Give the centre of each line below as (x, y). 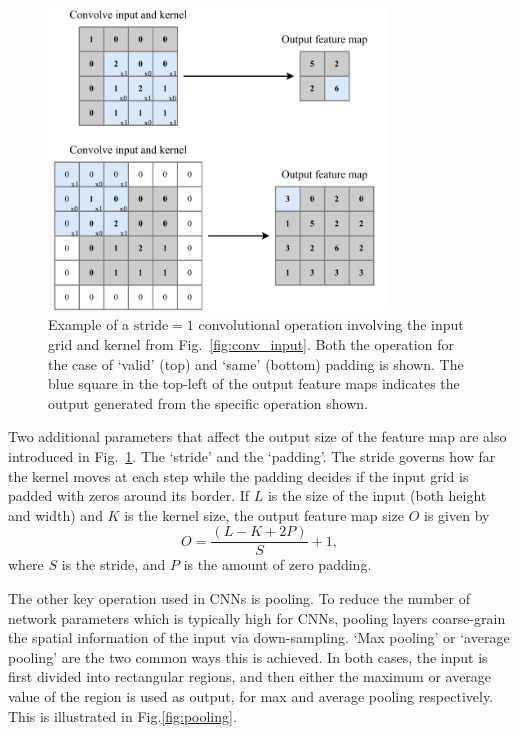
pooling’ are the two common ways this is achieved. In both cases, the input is (248, 656)
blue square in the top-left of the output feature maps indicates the (254, 383)
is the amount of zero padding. (277, 564)
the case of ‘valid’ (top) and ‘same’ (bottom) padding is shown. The (256, 363)
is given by (457, 514)
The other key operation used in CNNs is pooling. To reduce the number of (239, 597)
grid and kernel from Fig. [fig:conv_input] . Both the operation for (251, 343)
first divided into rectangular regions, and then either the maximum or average (250, 676)
